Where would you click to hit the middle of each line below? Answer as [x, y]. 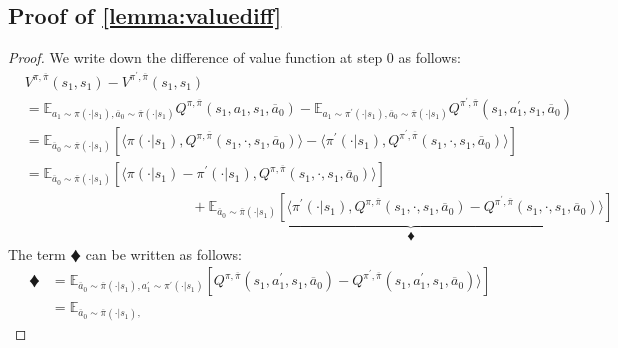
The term [37, 253]
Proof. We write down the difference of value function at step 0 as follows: [234, 57]
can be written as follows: [163, 253]
